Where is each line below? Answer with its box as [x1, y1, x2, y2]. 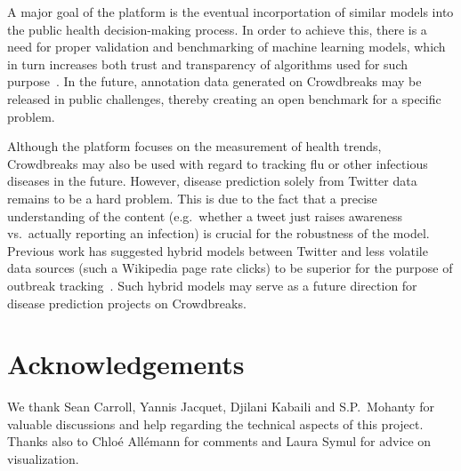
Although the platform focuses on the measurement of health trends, [7, 137, 382, 156]
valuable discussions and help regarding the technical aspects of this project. [7, 414, 424, 433]
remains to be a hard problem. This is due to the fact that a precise [7, 188, 377, 207]
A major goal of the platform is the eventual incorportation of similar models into [7, 3, 454, 20]
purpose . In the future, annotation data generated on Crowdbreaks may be [7, 72, 422, 91]
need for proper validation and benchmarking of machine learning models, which [7, 37, 446, 56]
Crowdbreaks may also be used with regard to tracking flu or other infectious [7, 154, 428, 172]
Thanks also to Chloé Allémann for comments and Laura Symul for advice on [7, 432, 432, 451]
